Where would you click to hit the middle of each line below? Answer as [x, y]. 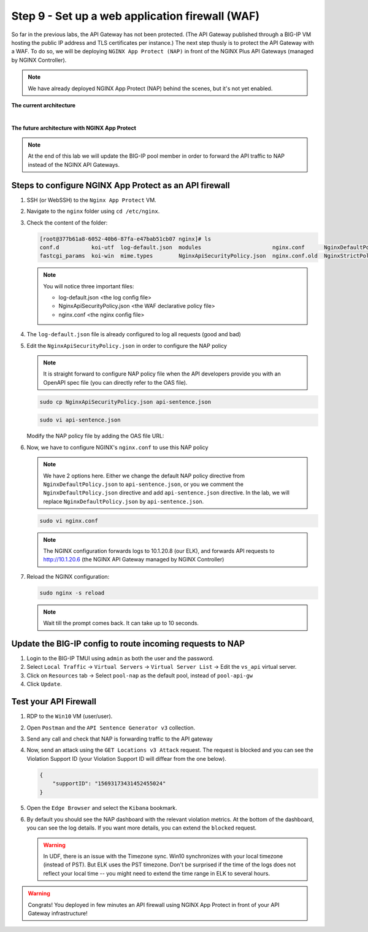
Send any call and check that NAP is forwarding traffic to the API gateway [120, 739]
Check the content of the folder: [67, 222]
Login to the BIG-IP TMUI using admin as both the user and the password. [120, 658]
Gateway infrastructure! [58, 913]
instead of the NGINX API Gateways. [74, 164]
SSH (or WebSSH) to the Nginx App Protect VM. [91, 200]
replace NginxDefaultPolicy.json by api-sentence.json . [124, 501]
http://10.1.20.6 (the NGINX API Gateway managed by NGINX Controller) [134, 560]
